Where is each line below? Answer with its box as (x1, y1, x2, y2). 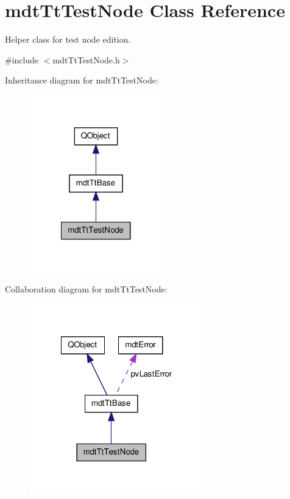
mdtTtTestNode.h (52, 53, 120, 66)
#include (5, 53, 39, 66)
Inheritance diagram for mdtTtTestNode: (5, 74, 158, 87)
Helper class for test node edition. (5, 33, 131, 46)
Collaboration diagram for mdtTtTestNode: (5, 283, 168, 296)
